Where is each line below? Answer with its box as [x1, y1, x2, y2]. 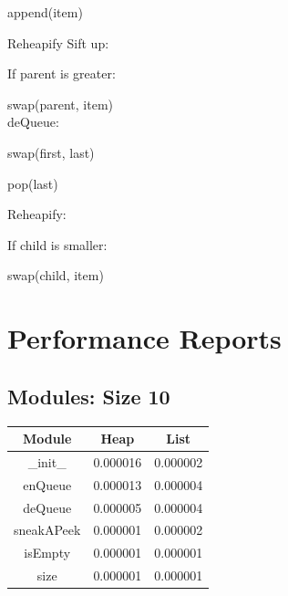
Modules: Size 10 [7, 382, 170, 410]
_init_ [27, 452, 67, 471]
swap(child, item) [7, 266, 104, 285]
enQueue [23, 475, 72, 494]
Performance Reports [7, 319, 282, 357]
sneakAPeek [14, 520, 81, 539]
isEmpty [24, 543, 71, 562]
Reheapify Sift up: [7, 33, 109, 52]
